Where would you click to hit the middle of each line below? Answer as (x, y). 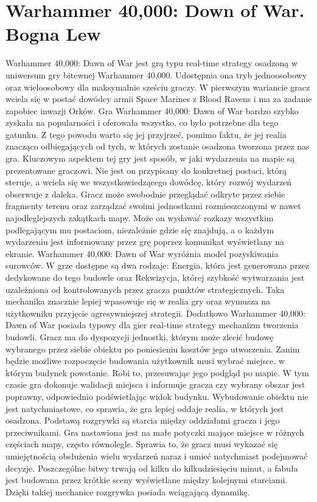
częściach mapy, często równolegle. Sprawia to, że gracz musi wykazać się (142, 444)
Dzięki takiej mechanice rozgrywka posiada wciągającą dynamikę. (128, 491)
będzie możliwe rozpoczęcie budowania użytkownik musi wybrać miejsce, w (145, 361)
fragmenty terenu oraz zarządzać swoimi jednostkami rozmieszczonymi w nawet (153, 206)
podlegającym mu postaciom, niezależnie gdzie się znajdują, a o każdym (140, 229)
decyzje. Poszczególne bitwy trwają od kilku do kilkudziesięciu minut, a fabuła (152, 468)
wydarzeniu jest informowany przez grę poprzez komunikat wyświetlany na (145, 242)
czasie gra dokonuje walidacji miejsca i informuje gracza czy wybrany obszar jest (155, 384)
